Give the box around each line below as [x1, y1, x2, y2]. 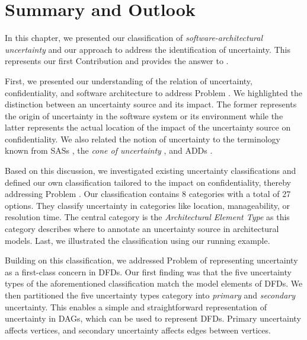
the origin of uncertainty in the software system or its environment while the [5, 109, 283, 122]
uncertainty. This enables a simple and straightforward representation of [5, 300, 267, 313]
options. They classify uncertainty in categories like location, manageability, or [5, 199, 290, 211]
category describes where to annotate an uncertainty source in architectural [5, 223, 279, 235]
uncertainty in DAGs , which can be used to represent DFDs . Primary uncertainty [5, 312, 301, 325]
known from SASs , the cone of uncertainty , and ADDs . [5, 144, 213, 157]
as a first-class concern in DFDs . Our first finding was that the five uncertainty [5, 265, 292, 278]
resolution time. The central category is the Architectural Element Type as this [5, 211, 290, 223]
